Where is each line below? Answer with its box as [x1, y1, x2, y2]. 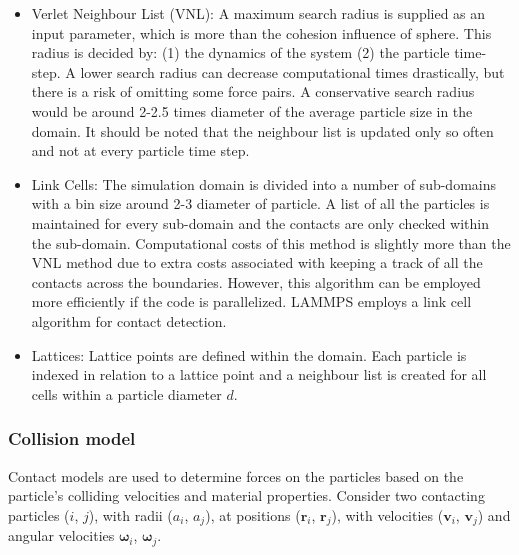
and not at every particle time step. [31, 140, 250, 161]
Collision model [8, 426, 136, 451]
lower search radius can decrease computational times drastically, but [80, 61, 505, 82]
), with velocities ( [331, 504, 444, 525]
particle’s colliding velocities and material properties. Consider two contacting [8, 485, 485, 506]
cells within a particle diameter [31, 383, 222, 404]
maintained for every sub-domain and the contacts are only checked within [31, 212, 490, 233]
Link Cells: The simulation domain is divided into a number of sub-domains [31, 173, 496, 194]
